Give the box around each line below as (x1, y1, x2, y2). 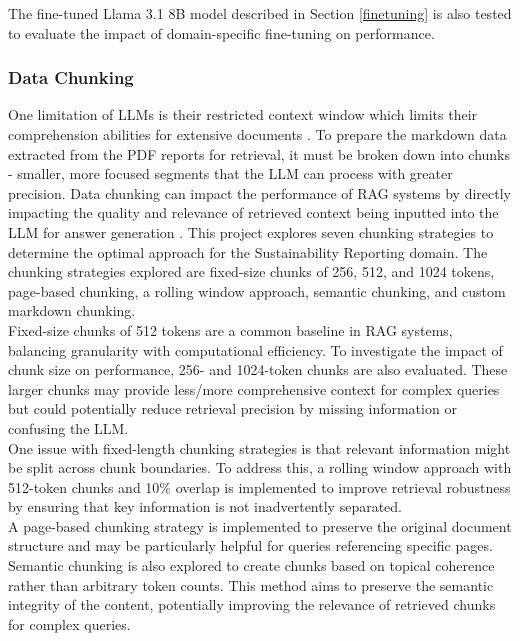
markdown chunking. (8, 300, 136, 321)
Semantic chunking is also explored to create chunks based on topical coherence (8, 555, 495, 576)
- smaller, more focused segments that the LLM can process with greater (8, 163, 453, 184)
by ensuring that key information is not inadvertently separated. (8, 496, 402, 517)
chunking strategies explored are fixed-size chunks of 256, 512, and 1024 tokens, (8, 261, 495, 282)
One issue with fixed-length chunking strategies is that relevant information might (8, 437, 511, 458)
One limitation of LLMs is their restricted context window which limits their (8, 104, 478, 125)
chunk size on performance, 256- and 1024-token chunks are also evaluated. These (8, 359, 508, 380)
